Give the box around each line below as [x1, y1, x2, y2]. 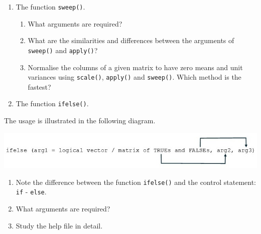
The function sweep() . [16, 2, 85, 12]
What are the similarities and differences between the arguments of [28, 35, 234, 46]
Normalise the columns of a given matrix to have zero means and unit [28, 62, 243, 72]
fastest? [28, 81, 51, 92]
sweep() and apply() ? [28, 45, 98, 55]
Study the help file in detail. [16, 220, 103, 230]
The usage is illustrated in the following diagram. [4, 115, 156, 125]
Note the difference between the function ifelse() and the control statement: [16, 176, 256, 187]
